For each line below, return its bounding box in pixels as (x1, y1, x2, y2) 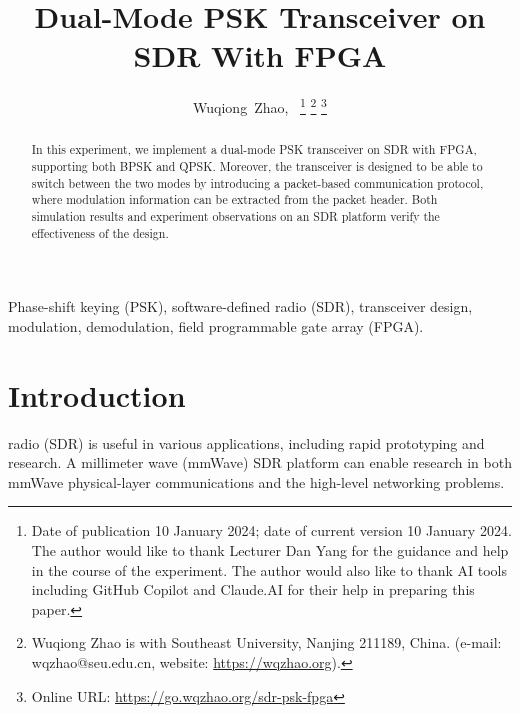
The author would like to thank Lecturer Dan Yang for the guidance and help (31, 539, 509, 560)
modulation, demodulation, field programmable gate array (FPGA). (8, 315, 424, 336)
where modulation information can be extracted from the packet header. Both (31, 191, 438, 208)
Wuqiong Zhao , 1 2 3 (193, 94, 327, 117)
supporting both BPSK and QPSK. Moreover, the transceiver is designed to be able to (31, 158, 483, 175)
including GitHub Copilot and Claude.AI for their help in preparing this (31, 579, 475, 600)
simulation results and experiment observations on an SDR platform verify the (31, 207, 440, 224)
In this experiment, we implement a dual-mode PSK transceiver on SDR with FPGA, (31, 141, 477, 158)
